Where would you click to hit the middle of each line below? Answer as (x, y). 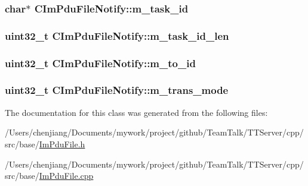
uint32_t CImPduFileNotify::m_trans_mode (117, 90)
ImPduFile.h (62, 144)
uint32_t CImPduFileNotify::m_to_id (100, 63)
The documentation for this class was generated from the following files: (136, 112)
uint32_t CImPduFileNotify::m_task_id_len (117, 35)
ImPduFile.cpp (66, 176)
